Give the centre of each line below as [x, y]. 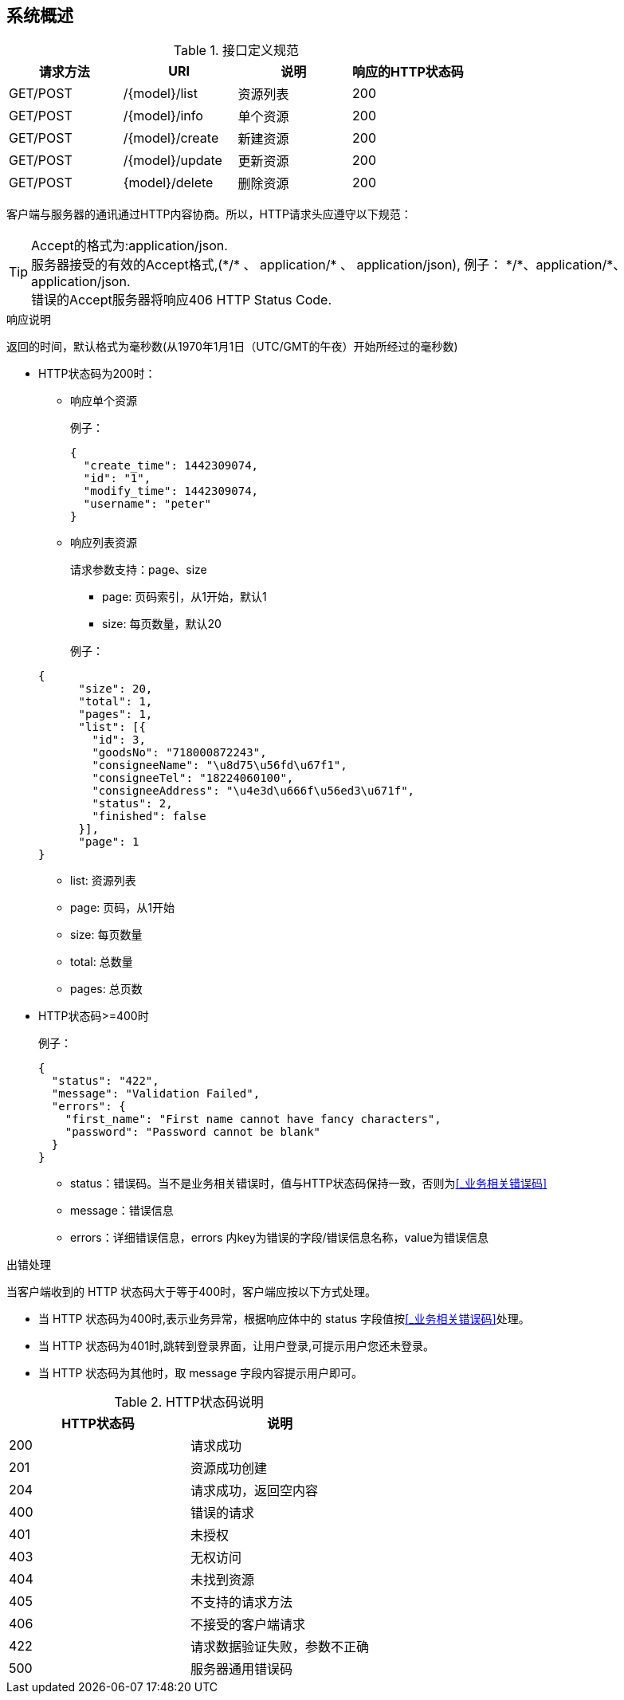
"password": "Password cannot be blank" [193, 1132]
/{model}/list [160, 94]
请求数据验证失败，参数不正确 [280, 1647]
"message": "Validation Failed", [156, 1094]
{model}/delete [168, 183]
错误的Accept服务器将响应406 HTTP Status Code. [182, 300]
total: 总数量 [102, 962]
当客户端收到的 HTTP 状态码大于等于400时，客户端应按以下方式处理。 [192, 1292]
